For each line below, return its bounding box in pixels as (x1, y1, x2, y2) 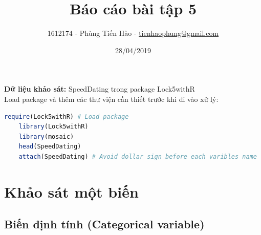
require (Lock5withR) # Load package (4, 113, 129, 120)
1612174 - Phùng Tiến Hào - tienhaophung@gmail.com (47, 28, 219, 38)
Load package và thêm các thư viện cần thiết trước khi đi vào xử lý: (4, 93, 219, 104)
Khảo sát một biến (4, 181, 139, 202)
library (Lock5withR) (18, 123, 89, 131)
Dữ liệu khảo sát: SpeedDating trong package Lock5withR (4, 83, 195, 94)
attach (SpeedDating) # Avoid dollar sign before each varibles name (18, 153, 257, 160)
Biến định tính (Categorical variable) (4, 216, 205, 232)
